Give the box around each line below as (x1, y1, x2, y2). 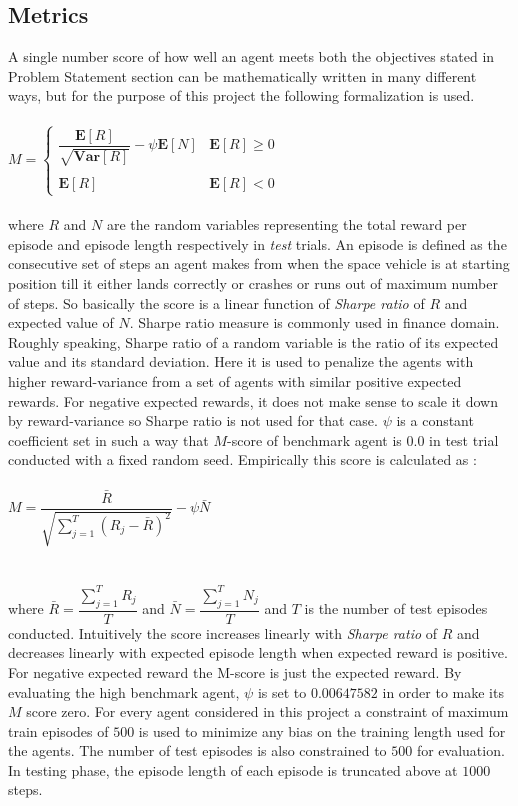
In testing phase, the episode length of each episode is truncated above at (8, 759, 458, 780)
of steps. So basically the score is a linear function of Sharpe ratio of (8, 292, 425, 313)
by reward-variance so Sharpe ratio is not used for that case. (8, 410, 378, 431)
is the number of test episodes (304, 598, 488, 619)
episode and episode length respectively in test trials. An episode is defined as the (8, 233, 507, 254)
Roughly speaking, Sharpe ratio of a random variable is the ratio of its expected (8, 331, 499, 352)
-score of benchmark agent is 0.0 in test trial (227, 429, 499, 450)
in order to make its (382, 681, 504, 702)
